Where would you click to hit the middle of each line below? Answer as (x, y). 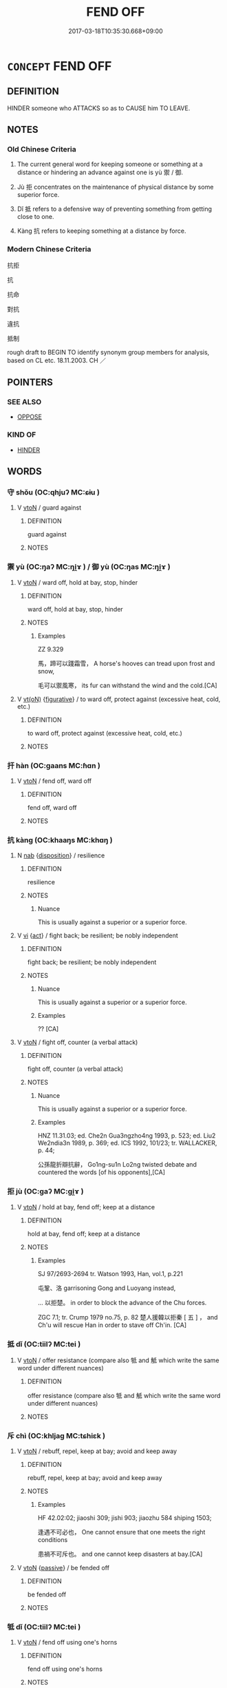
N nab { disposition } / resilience (61, 855)
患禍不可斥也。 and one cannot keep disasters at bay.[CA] (120, 1554)
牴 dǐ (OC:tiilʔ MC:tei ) (44, 1627)
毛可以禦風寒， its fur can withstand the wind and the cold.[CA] (128, 685)
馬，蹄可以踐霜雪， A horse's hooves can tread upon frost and (126, 663)
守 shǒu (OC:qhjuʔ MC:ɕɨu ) (53, 492)
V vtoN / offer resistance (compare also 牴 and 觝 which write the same (118, 1360)
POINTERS (30, 383)
